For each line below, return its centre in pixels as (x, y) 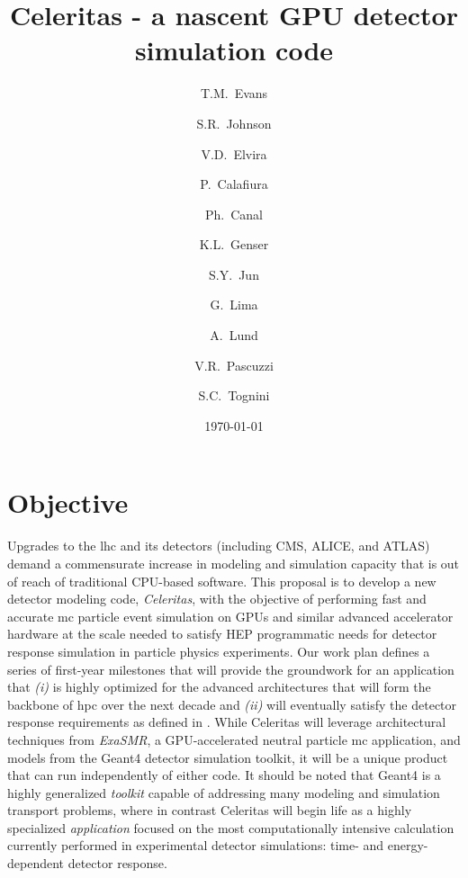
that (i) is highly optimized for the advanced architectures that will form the (219, 687)
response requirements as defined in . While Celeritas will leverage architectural (227, 722)
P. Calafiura (234, 184)
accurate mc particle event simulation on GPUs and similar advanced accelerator (230, 616)
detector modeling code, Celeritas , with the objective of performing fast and (217, 599)
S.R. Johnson (234, 123)
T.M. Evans (234, 93)
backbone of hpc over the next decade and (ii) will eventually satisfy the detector (232, 704)
